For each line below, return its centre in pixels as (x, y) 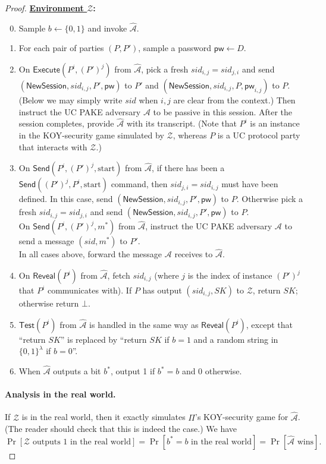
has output (162, 290)
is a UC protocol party (259, 135)
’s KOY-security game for (242, 417)
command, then (139, 184)
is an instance (275, 123)
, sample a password (175, 48)
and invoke (107, 28)
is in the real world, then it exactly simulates (104, 417)
